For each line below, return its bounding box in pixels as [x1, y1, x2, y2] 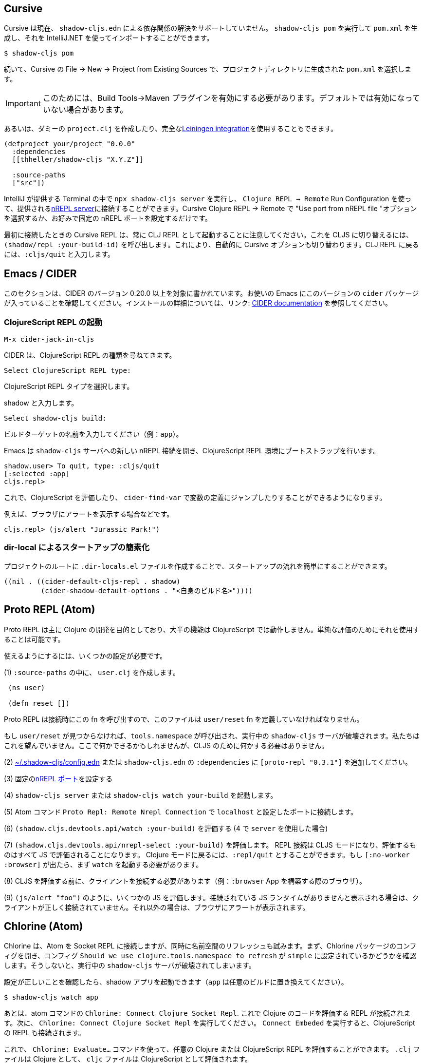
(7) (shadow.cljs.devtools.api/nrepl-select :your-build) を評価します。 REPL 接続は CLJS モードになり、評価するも [4, 840, 417, 849]
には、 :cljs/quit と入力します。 [4, 250, 114, 259]
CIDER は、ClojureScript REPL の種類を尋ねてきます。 [4, 351, 176, 360]
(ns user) [8, 683, 45, 692]
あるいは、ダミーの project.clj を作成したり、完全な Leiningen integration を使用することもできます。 [4, 124, 338, 133]
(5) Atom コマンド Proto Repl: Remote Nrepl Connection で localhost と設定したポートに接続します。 [4, 807, 358, 816]
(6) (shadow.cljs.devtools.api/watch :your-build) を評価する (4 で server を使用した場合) [4, 824, 328, 832]
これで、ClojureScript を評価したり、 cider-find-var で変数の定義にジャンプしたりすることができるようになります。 [4, 493, 386, 502]
